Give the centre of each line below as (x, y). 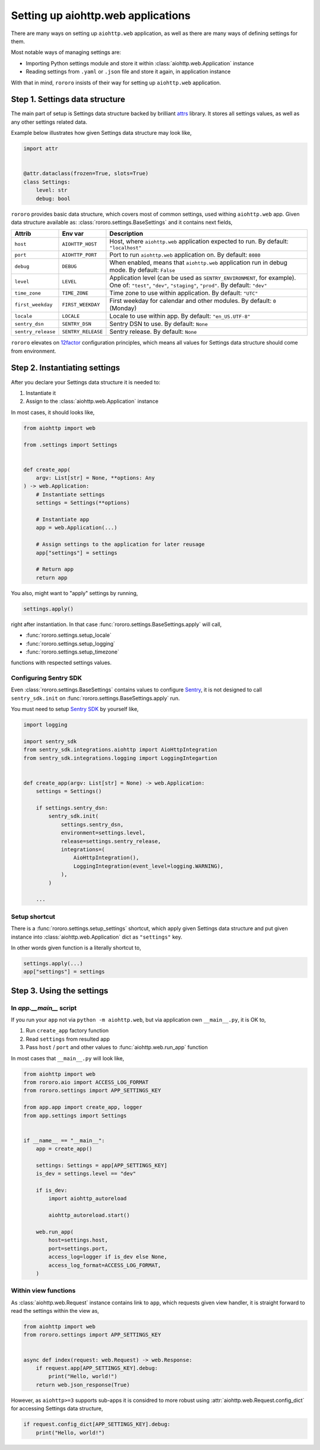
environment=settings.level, (103, 833)
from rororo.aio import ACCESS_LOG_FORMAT (86, 1082)
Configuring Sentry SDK (47, 678)
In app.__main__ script (44, 1008)
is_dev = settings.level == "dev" (86, 1174)
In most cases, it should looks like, (53, 412)
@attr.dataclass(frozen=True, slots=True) (86, 173)
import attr (41, 149)
